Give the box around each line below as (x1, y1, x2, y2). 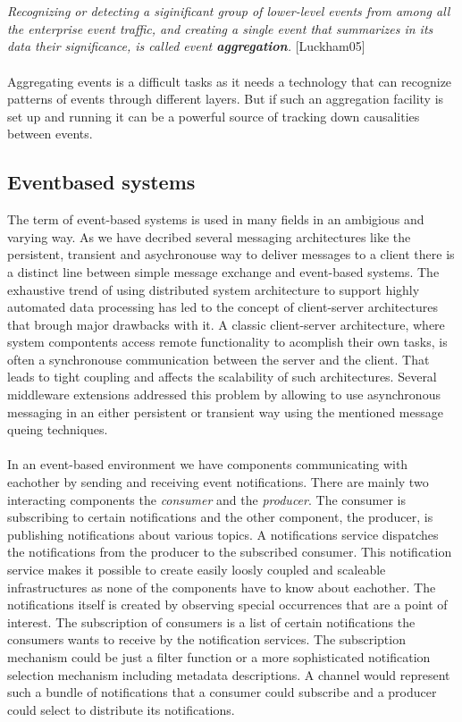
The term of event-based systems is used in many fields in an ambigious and (7, 210, 424, 229)
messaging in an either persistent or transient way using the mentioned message (7, 402, 443, 421)
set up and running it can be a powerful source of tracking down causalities (7, 106, 420, 125)
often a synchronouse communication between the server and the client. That (7, 349, 430, 368)
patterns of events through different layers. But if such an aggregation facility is (7, 89, 444, 108)
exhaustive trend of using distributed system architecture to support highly (7, 280, 420, 298)
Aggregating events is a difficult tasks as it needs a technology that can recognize (7, 71, 452, 90)
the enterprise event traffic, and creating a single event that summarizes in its (7, 19, 433, 38)
